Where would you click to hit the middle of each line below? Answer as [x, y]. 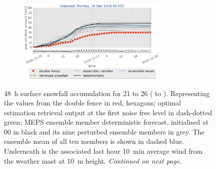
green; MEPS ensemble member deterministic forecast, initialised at [107, 122]
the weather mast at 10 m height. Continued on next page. [93, 160]
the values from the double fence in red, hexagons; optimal [92, 103]
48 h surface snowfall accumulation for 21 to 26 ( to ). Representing [107, 93]
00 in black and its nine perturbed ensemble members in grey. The [104, 131]
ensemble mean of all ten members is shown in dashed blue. [94, 141]
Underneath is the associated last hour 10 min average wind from [103, 151]
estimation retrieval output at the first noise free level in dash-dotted [108, 112]
